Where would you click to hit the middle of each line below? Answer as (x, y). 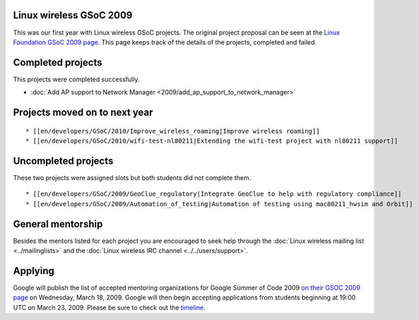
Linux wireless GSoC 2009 (73, 15)
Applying (34, 271)
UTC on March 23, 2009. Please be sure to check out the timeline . (110, 307)
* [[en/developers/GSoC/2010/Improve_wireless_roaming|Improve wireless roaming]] (173, 131)
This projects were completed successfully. (76, 79)
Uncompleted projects (63, 161)
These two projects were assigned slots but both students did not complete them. (132, 177)
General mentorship (58, 224)
